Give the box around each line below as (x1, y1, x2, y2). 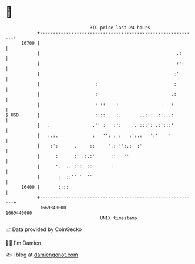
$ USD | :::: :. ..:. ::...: (5, 112, 174, 118)
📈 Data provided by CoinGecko (5, 226, 82, 233)
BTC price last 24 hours (89, 25, 150, 31)
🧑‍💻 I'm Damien (5, 239, 42, 246)
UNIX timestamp (100, 215, 137, 221)
